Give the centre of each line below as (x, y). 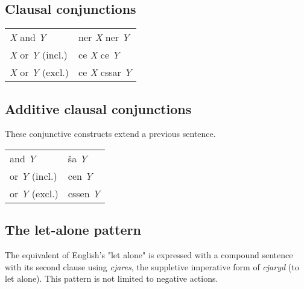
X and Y (28, 37)
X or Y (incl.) (39, 55)
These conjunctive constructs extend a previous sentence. (110, 134)
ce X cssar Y (105, 72)
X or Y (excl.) (40, 72)
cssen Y (84, 193)
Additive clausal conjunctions (98, 108)
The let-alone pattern (73, 230)
